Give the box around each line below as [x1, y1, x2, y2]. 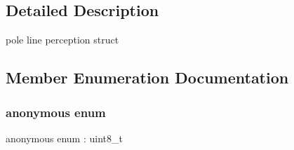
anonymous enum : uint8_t [6, 130, 123, 145]
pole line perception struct [6, 32, 119, 47]
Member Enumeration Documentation [6, 67, 289, 88]
